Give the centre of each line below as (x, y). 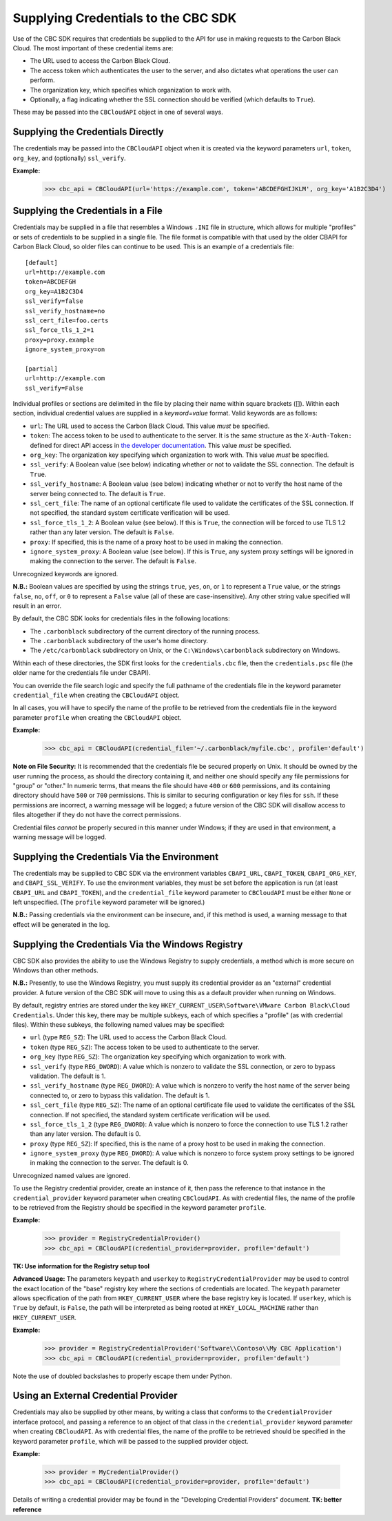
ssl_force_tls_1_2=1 (60, 330)
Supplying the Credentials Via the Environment (116, 857)
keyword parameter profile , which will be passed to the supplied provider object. (131, 1441)
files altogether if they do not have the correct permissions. (97, 815)
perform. (42, 80)
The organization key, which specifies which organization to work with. (131, 90)
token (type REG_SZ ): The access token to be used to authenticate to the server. (145, 1047)
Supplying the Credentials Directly (89, 132)
